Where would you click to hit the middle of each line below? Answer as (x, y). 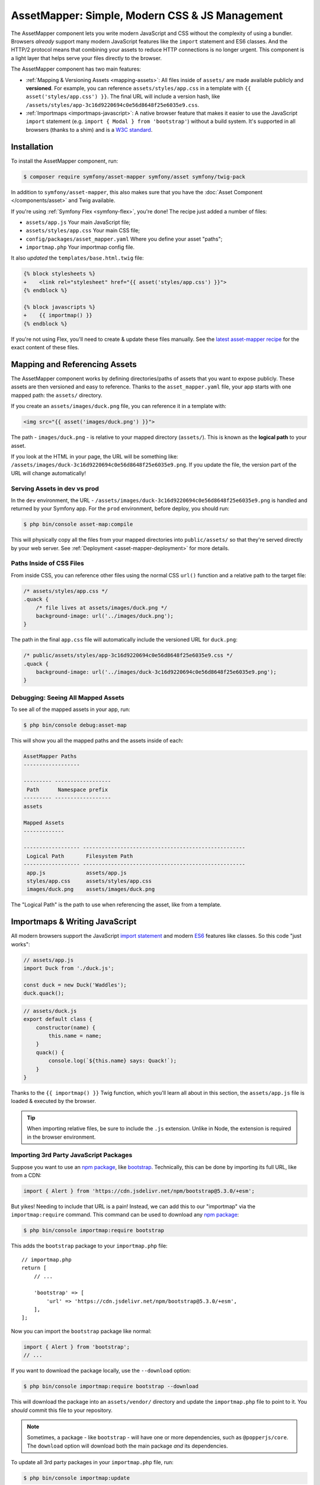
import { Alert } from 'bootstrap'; (77, 1347)
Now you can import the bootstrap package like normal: (81, 1331)
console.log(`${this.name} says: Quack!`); (113, 1061)
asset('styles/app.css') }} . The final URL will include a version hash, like (123, 97)
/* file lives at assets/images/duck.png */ (102, 608)
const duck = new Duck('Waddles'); (75, 985)
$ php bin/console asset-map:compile (78, 525)
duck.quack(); (44, 993)
